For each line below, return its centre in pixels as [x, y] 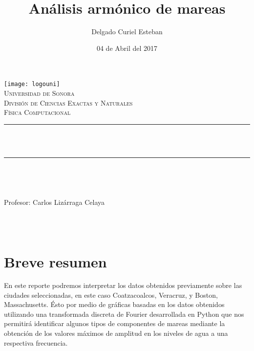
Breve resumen [55, 262]
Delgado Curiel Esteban [127, 32]
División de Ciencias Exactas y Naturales [68, 102]
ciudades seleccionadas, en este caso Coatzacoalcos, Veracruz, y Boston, [111, 295]
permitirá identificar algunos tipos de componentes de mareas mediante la [115, 323]
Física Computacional [37, 112]
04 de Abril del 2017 [127, 48]
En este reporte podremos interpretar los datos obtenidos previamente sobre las [123, 285]
